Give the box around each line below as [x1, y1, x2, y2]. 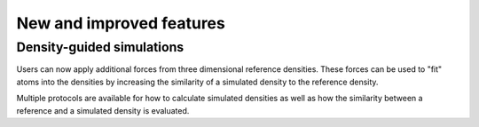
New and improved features [16, 13, 225, 33]
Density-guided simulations [16, 39, 185, 55]
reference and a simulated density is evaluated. [16, 105, 190, 115]
